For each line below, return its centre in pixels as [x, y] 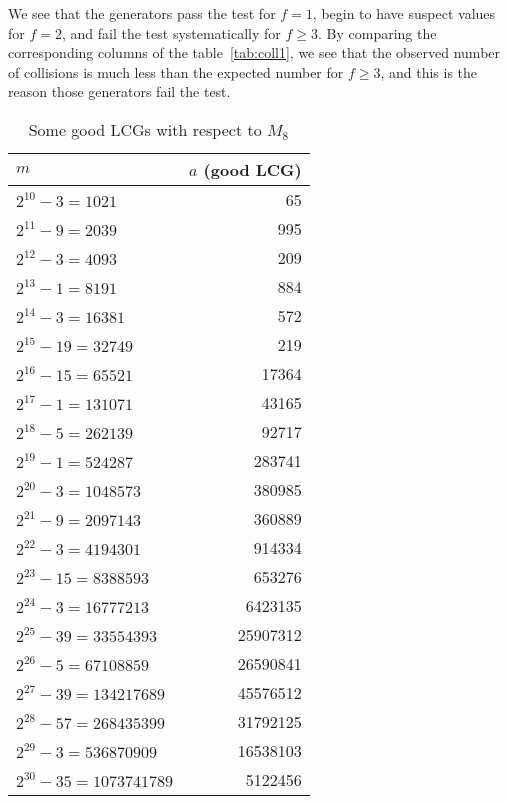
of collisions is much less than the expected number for [176, 71]
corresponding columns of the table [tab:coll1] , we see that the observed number [254, 52]
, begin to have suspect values [404, 13]
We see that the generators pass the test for [142, 13]
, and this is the [429, 71]
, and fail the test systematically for [171, 32]
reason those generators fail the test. [119, 91]
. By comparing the [377, 32]
